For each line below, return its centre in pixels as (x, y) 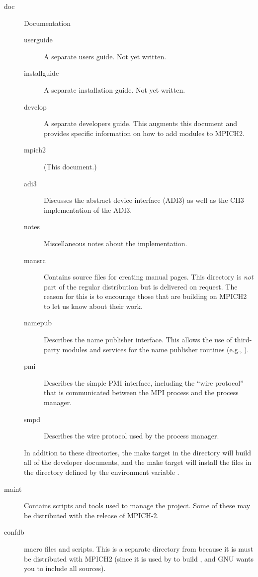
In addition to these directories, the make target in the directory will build (137, 452)
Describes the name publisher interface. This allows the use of (138, 340)
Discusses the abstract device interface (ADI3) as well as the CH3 (144, 200)
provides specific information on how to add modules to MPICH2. (144, 133)
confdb (14, 532)
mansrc (35, 260)
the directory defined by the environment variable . (102, 472)
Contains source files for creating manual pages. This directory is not (149, 277)
